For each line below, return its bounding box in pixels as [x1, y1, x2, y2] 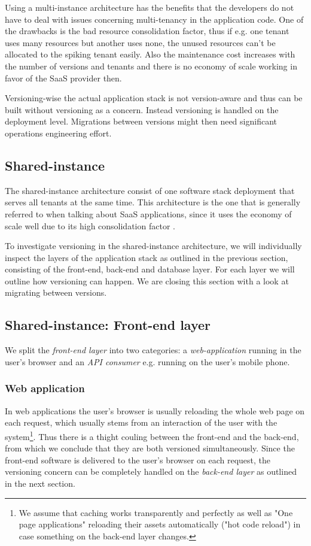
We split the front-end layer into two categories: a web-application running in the [5, 344, 301, 356]
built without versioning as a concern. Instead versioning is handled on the [5, 103, 279, 116]
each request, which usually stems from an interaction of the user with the [5, 416, 278, 429]
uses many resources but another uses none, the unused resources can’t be [5, 36, 276, 48]
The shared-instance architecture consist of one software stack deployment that [5, 184, 295, 196]
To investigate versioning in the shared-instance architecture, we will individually [5, 239, 302, 252]
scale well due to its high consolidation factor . [5, 219, 175, 232]
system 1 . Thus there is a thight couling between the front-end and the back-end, [5, 428, 299, 442]
